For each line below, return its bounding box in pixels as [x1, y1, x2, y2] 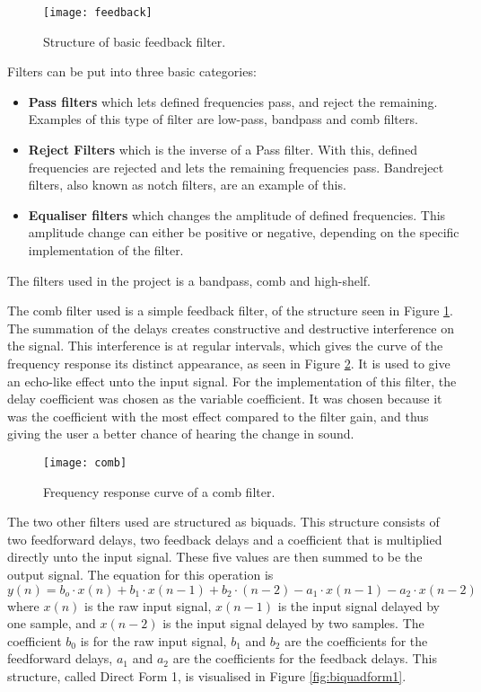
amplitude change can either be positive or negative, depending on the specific [28, 223, 459, 242]
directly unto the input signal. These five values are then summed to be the [7, 547, 423, 566]
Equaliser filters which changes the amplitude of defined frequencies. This [28, 205, 446, 224]
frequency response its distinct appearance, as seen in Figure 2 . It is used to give [7, 353, 450, 372]
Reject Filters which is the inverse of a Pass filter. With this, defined [28, 140, 418, 159]
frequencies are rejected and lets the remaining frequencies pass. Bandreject [28, 157, 444, 176]
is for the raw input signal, [80, 631, 227, 650]
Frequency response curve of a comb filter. [43, 482, 275, 501]
